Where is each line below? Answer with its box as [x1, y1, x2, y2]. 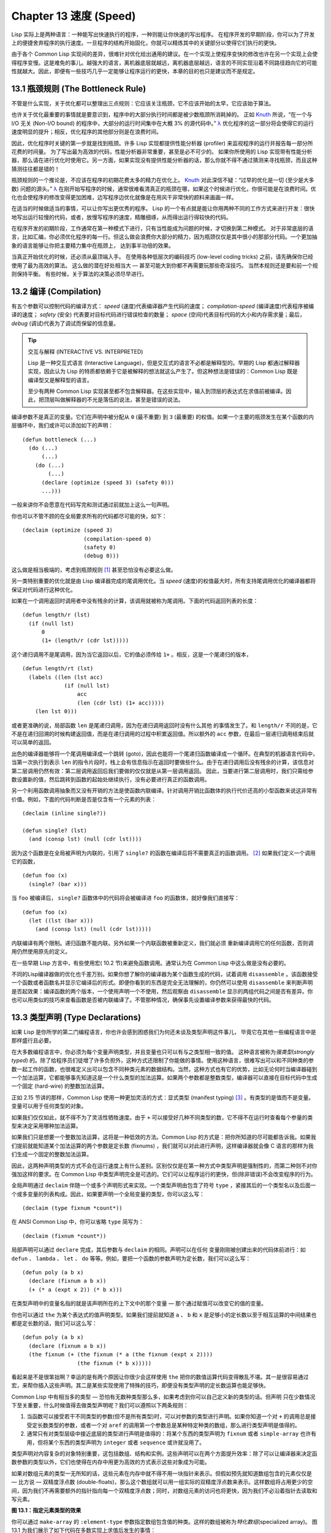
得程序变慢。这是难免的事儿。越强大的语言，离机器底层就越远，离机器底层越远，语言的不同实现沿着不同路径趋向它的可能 [11, 59, 318, 66]
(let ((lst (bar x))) [28, 917, 94, 924]
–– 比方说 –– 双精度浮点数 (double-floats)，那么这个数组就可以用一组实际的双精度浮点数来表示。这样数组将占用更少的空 [11, 1478, 313, 1486]
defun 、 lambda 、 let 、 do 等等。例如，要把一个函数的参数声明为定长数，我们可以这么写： [11, 1255, 251, 1262]
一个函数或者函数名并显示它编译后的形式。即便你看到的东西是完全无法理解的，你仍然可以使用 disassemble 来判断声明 [11, 979, 313, 987]
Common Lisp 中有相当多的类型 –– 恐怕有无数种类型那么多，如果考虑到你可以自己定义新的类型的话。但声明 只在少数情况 [11, 1393, 316, 1401]
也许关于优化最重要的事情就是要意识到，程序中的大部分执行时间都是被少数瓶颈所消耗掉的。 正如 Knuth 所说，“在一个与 [11, 111, 313, 118]
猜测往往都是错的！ [11, 165, 60, 172]
